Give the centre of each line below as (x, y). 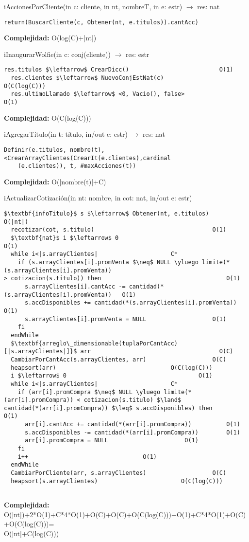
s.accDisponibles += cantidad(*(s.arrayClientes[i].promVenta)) (131, 303)
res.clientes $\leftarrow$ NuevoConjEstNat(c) (87, 78)
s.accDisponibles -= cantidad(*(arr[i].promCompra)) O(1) (132, 432)
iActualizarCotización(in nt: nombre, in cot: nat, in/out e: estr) (98, 198)
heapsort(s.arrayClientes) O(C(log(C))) (117, 481)
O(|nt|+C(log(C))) (32, 533)
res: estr (137, 54)
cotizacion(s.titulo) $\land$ (133, 400)
